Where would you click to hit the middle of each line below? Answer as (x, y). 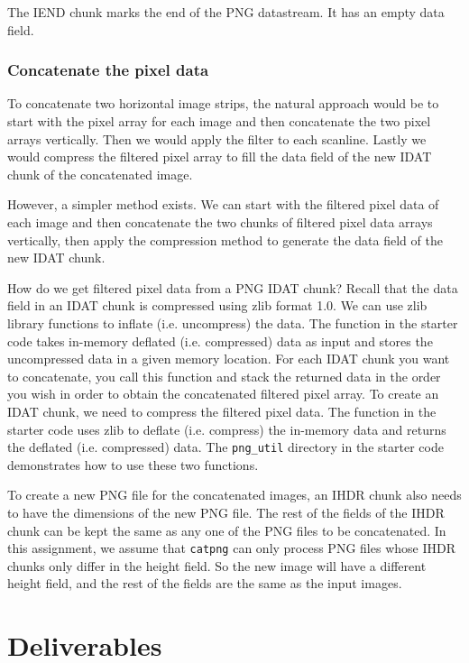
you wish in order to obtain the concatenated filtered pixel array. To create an (223, 394)
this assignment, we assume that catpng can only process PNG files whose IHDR (231, 548)
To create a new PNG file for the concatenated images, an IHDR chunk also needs (234, 495)
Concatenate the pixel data (108, 70)
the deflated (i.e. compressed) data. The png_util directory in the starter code (225, 447)
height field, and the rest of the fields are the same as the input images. (205, 583)
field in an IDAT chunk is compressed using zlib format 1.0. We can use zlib (217, 305)
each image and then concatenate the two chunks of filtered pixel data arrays (220, 221)
